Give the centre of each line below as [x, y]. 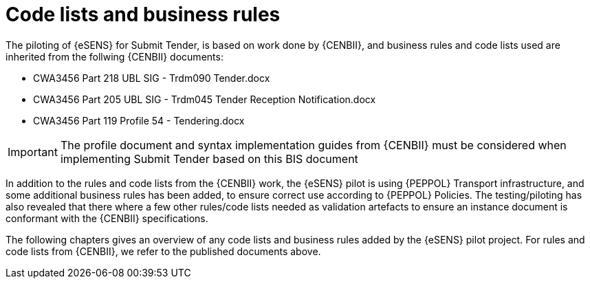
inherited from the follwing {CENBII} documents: [114, 56]
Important [33, 152]
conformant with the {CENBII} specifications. [107, 218]
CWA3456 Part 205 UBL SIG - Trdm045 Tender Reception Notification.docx [205, 99]
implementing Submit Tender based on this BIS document [209, 159]
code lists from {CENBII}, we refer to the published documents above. [163, 251]
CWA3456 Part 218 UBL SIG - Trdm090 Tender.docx [152, 78]
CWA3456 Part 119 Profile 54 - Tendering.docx [139, 120]
